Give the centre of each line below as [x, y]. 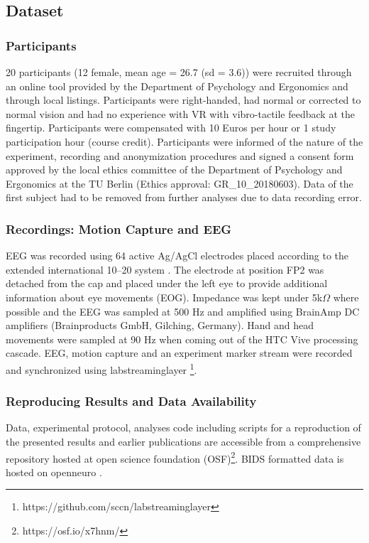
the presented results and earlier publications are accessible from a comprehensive [183, 441]
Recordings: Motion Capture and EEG [119, 229]
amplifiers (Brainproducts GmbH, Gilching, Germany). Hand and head [160, 325]
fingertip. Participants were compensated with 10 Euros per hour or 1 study [171, 128]
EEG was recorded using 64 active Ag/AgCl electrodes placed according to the [177, 256]
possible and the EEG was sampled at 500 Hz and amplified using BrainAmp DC [183, 311]
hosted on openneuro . [54, 472]
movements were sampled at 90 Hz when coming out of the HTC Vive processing [182, 339]
